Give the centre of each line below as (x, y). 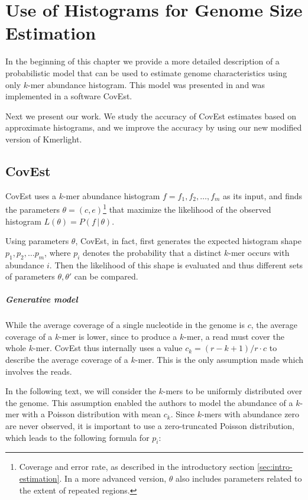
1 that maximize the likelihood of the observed (187, 208)
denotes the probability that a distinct (152, 252)
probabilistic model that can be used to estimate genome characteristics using (146, 72)
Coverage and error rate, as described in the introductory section (137, 467)
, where (58, 252)
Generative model (42, 299)
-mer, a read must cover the (234, 336)
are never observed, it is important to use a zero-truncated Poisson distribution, (150, 426)
